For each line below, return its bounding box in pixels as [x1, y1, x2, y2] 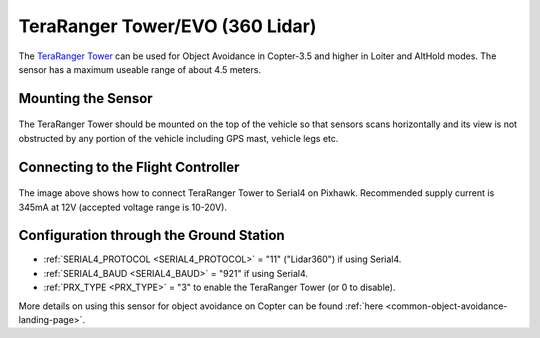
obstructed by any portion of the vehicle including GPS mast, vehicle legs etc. [18, 132, 339, 144]
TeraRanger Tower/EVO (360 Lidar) [18, 15, 317, 37]
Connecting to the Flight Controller [18, 158, 240, 175]
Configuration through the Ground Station [18, 227, 285, 244]
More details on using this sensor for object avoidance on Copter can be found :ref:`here [18, 300, 384, 312]
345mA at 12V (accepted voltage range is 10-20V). [18, 201, 227, 213]
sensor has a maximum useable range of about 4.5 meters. [18, 63, 262, 75]
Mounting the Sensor [18, 90, 154, 107]
